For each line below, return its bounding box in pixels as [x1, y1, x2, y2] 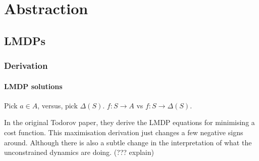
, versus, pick [37, 100, 78, 110]
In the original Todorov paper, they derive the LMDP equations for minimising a [4, 117, 255, 128]
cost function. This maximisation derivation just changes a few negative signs [4, 127, 243, 137]
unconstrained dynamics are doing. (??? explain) [4, 147, 154, 157]
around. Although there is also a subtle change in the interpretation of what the [4, 137, 252, 147]
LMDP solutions [4, 80, 63, 91]
